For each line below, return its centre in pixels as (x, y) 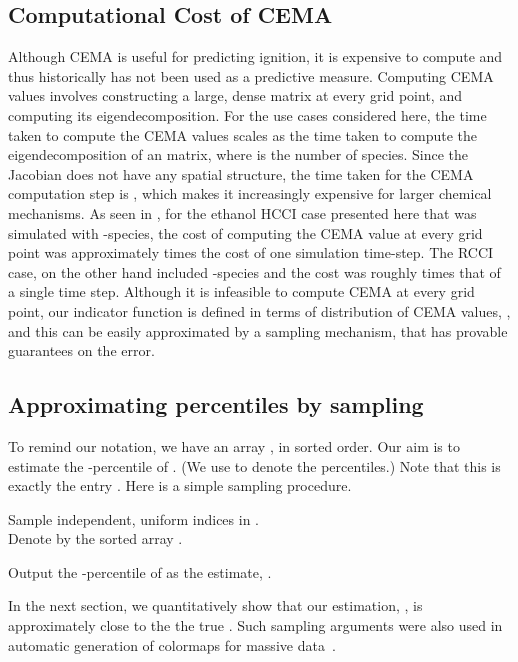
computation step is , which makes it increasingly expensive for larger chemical (250, 193)
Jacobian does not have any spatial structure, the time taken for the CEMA (241, 173)
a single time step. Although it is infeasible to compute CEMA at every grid (241, 291)
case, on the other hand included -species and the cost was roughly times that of (254, 271)
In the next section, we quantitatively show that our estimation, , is (215, 605)
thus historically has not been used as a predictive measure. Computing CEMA (251, 75)
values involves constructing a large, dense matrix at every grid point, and (235, 95)
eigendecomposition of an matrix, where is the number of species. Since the (238, 154)
